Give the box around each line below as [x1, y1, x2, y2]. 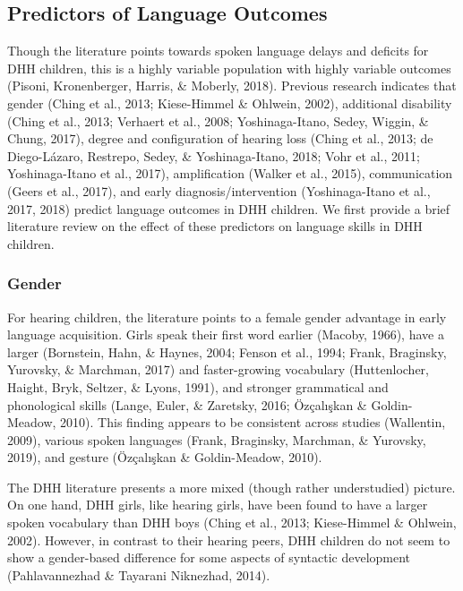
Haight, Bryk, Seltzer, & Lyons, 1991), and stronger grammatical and [7, 377, 389, 396]
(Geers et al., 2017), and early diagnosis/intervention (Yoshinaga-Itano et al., [7, 181, 431, 200]
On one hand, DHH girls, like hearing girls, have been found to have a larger [7, 495, 428, 514]
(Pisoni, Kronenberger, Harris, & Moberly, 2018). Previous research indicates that [7, 76, 457, 95]
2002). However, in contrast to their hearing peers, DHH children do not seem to [7, 530, 450, 549]
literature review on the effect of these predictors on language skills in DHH [7, 217, 423, 236]
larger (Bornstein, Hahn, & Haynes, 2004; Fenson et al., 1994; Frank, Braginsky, [7, 342, 447, 361]
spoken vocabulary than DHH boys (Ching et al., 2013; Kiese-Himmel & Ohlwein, [7, 513, 457, 532]
